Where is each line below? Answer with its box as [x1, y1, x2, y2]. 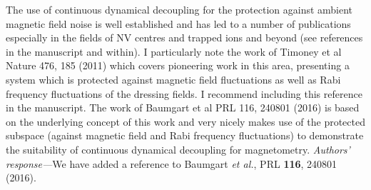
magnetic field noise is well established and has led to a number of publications [6, 16, 351, 31]
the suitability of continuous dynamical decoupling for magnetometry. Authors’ [6, 141, 350, 156]
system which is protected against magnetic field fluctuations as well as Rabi [6, 71, 341, 86]
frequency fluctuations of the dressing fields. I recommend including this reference [6, 86, 362, 101]
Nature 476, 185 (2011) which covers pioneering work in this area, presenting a [6, 58, 350, 73]
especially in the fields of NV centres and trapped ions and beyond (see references [6, 30, 363, 45]
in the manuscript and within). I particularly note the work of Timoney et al [6, 44, 342, 59]
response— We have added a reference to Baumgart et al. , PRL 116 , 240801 [6, 156, 337, 171]
